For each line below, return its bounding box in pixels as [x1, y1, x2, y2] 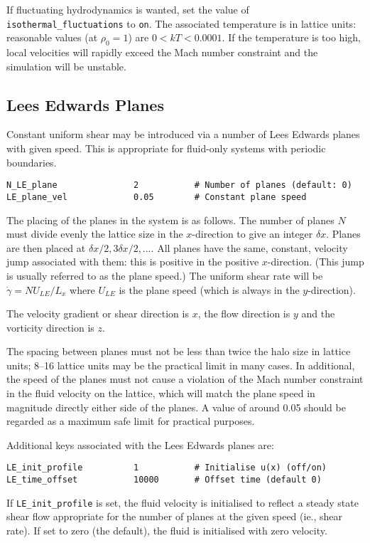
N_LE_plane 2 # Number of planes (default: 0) [6, 180, 352, 191]
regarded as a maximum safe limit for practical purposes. [6, 413, 255, 428]
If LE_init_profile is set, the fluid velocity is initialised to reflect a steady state [6, 495, 359, 510]
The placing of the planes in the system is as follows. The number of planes [6, 212, 334, 227]
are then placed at [6, 240, 86, 255]
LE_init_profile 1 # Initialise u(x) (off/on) [6, 463, 327, 473]
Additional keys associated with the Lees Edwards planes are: [6, 437, 274, 452]
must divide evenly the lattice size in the [6, 226, 183, 241]
